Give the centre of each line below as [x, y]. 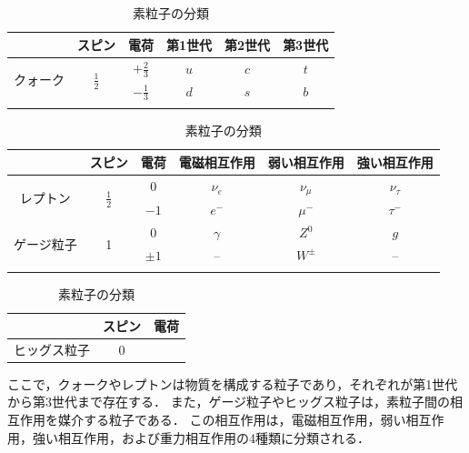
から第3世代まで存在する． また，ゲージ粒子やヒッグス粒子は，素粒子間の [229, 402]
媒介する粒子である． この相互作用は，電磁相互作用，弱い [232, 419]
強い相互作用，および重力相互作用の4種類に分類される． [201, 437]
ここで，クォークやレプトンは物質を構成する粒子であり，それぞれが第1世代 [233, 383]
